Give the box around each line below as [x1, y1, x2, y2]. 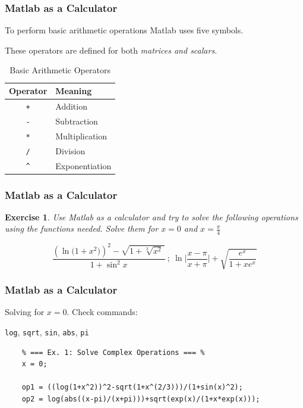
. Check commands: [67, 306, 138, 318]
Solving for [5, 306, 45, 318]
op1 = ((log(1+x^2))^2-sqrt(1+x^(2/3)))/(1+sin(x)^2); [21, 383, 243, 392]
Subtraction [55, 114, 98, 127]
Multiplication [55, 129, 108, 142]
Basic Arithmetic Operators [10, 64, 111, 76]
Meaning [55, 85, 92, 96]
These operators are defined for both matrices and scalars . [5, 43, 217, 56]
